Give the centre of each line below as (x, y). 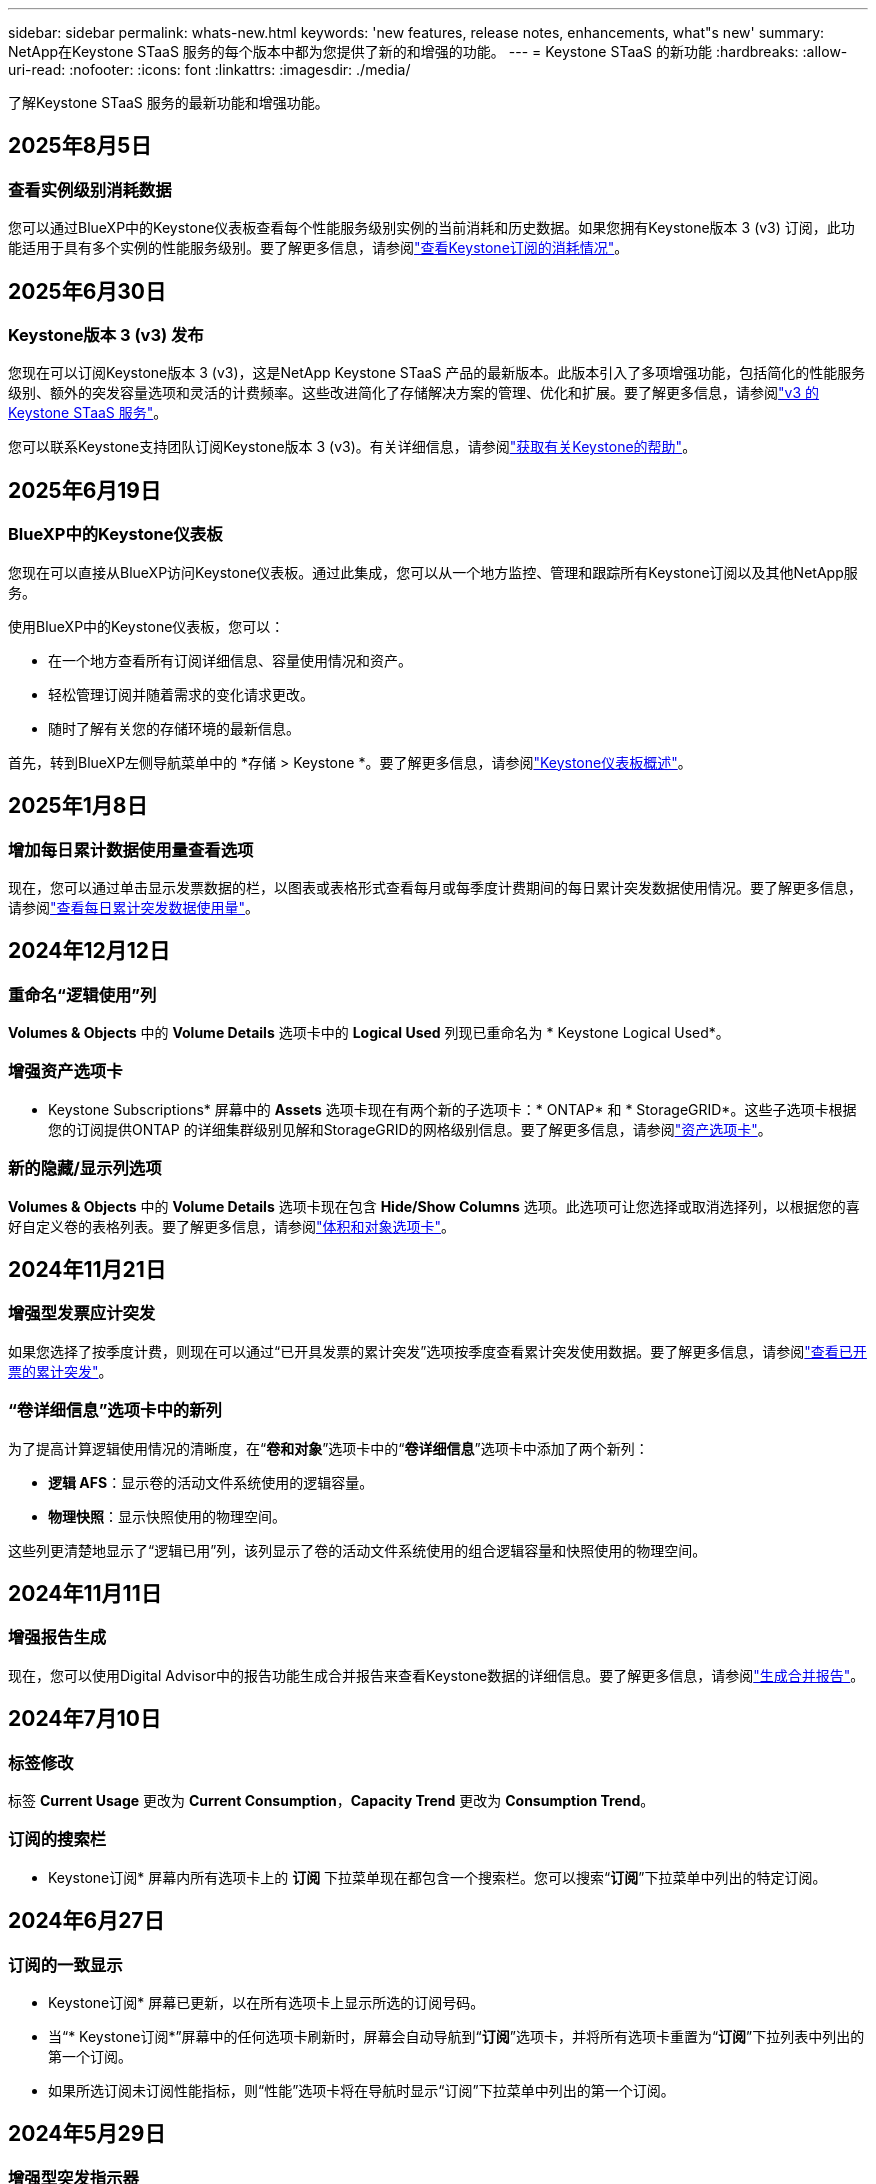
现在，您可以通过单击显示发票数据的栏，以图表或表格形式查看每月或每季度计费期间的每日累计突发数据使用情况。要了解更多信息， (435, 887)
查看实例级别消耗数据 (90, 189)
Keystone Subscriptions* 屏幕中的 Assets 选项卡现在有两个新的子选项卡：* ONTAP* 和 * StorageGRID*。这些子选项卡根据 (452, 1109)
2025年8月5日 (80, 146)
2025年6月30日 (87, 291)
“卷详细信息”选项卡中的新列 (115, 1410)
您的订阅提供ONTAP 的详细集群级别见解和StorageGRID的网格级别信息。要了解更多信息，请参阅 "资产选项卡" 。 (410, 1129)
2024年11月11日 (85, 1593)
